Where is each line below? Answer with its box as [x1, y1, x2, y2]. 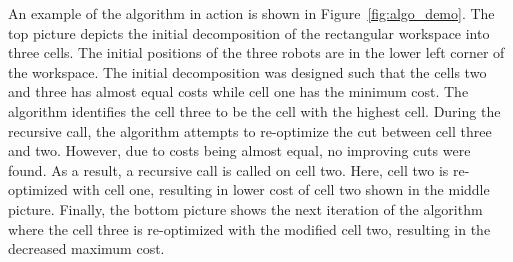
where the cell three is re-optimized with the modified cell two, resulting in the [8, 218, 491, 239]
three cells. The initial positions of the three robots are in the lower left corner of [8, 42, 505, 63]
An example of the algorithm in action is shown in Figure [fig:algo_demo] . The [8, 3, 495, 23]
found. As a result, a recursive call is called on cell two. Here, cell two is [8, 159, 449, 180]
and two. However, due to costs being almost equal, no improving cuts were [8, 140, 471, 161]
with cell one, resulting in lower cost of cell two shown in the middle [72, 179, 490, 200]
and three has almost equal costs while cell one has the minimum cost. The [8, 81, 469, 102]
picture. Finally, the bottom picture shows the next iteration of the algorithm [8, 198, 483, 219]
